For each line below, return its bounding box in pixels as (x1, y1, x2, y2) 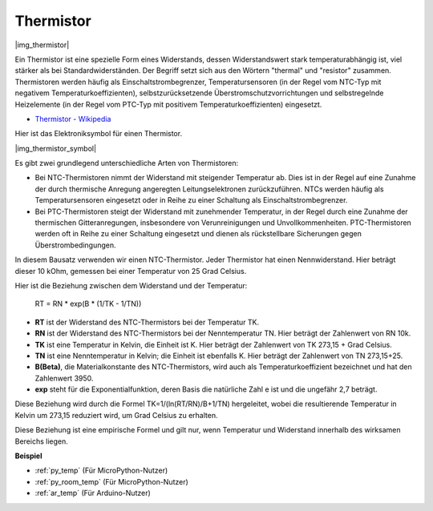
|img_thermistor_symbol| (14, 143, 96, 153)
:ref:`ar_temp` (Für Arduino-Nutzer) (34, 489, 152, 498)
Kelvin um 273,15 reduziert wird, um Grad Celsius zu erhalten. (14, 410, 218, 420)
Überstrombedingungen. (34, 240, 116, 250)
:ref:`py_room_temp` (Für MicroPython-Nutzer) (34, 477, 188, 486)
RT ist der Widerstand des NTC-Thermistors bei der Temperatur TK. (34, 317, 260, 327)
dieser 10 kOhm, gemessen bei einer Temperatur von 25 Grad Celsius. (14, 266, 247, 276)
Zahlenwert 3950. (34, 373, 94, 383)
